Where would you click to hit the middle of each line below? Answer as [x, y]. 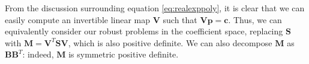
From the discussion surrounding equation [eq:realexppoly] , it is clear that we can [155, 8]
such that [180, 19]
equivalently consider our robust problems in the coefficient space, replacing [144, 31]
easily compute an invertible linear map [78, 19]
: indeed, [38, 54]
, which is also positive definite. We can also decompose [170, 42]
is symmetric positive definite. [124, 54]
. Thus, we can [255, 19]
